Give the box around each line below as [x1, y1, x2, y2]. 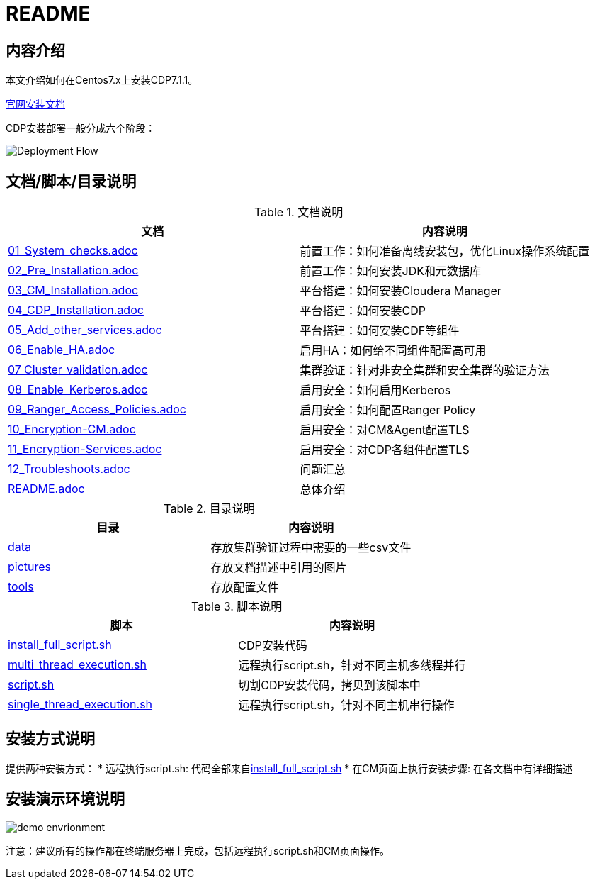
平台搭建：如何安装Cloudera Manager [300, 284, 501, 299]
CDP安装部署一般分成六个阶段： [6, 122, 156, 135]
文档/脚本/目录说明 [6, 172, 137, 190]
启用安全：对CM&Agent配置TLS [300, 423, 470, 438]
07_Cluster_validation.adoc [8, 362, 148, 377]
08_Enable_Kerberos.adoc [8, 382, 148, 397]
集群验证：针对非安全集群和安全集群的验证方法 [300, 363, 550, 378]
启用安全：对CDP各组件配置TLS [300, 442, 470, 457]
